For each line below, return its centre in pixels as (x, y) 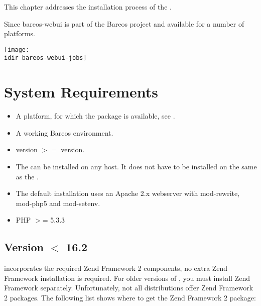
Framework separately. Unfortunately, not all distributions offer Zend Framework (129, 288)
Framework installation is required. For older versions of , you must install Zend (127, 278)
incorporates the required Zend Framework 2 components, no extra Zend (116, 268)
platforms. (20, 33)
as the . (27, 176)
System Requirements (81, 92)
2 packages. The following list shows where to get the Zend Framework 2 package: (130, 297)
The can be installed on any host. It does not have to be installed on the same (136, 166)
